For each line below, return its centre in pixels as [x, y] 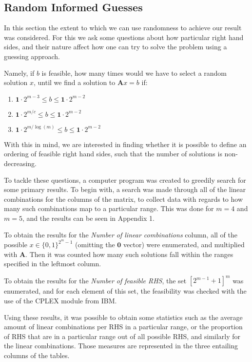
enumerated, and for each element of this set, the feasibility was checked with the [125, 291]
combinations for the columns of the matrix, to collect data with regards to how [123, 199]
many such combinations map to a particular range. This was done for [109, 208]
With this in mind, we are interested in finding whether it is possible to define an [125, 144]
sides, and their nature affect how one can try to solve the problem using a [116, 47]
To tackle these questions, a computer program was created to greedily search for [125, 180]
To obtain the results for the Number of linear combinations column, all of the [121, 234]
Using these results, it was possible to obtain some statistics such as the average [123, 317]
